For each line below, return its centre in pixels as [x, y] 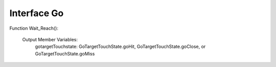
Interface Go [37, 13]
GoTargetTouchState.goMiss [65, 53]
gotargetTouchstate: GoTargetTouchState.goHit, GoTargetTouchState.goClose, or [120, 47]
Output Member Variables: [50, 39]
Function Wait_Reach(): [34, 28]
